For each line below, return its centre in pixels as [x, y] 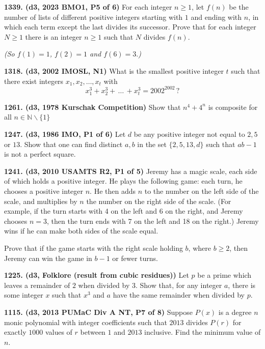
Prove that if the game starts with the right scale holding [94, 248]
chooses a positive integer [44, 191]
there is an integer [54, 36]
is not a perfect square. [40, 154]
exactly [15, 332]
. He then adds [113, 191]
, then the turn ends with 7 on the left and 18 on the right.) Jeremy [153, 221]
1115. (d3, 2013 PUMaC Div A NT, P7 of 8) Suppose [98, 312]
